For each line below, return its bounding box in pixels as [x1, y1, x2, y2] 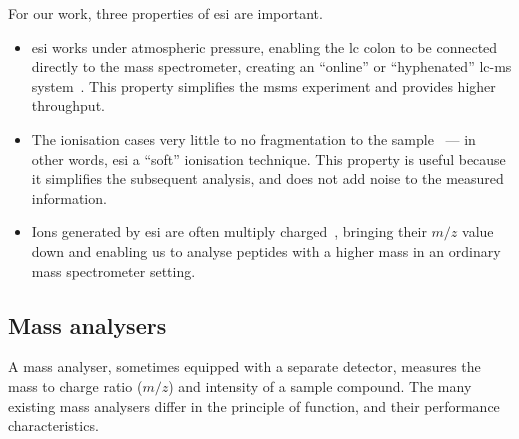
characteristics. [8, 415, 99, 436]
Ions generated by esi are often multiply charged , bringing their [31, 221, 427, 242]
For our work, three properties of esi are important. [8, 3, 323, 23]
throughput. [31, 95, 105, 116]
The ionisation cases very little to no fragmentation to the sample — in [31, 128, 476, 149]
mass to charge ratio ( [8, 375, 143, 396]
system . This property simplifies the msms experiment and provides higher [31, 75, 496, 96]
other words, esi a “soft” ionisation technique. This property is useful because [31, 148, 506, 169]
